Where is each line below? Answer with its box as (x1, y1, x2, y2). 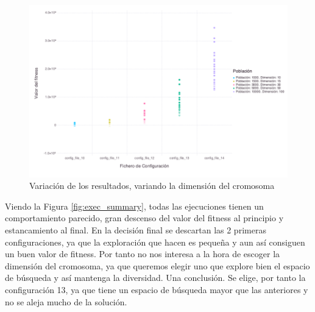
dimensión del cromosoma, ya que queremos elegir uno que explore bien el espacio (5, 259, 310, 272)
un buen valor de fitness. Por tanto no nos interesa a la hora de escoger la (5, 247, 280, 260)
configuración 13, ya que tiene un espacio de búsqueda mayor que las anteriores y (5, 283, 308, 296)
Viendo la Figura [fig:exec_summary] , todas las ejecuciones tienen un (5, 199, 264, 212)
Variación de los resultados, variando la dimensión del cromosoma (29, 179, 275, 192)
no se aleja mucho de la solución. (5, 295, 127, 308)
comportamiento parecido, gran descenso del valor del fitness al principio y (5, 211, 284, 224)
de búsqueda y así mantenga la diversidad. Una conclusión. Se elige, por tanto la (5, 271, 306, 284)
